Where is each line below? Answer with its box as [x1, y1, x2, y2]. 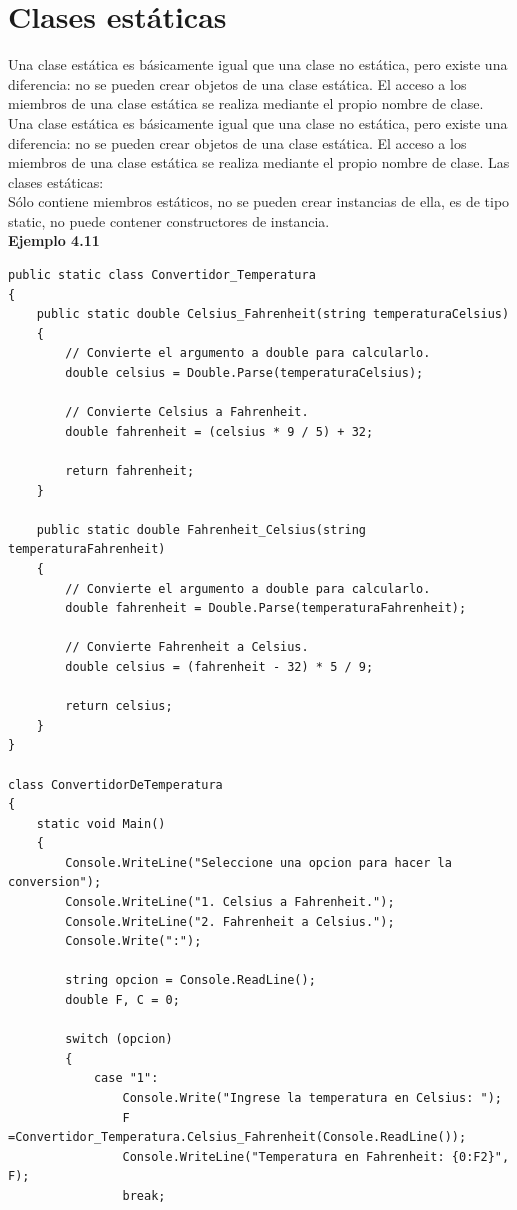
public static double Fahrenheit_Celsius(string [36, 522, 366, 537]
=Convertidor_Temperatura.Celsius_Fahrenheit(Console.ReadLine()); [8, 1130, 467, 1145]
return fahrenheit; [65, 464, 195, 478]
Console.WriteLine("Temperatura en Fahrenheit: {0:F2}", [122, 1149, 510, 1164]
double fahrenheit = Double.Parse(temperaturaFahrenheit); [65, 601, 467, 616]
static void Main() [36, 816, 166, 831]
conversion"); [8, 875, 102, 890]
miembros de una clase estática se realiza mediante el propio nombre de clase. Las [8, 152, 510, 173]
